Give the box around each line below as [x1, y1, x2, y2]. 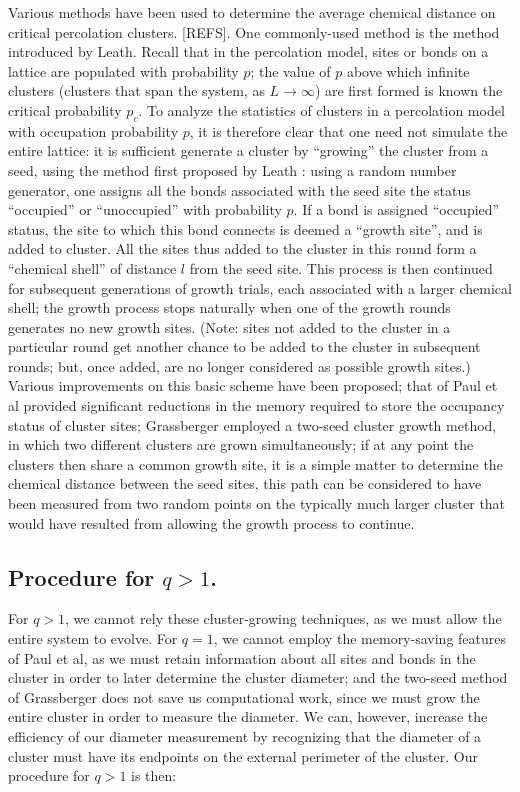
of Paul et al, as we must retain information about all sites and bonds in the [8, 647, 476, 668]
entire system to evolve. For [8, 628, 178, 649]
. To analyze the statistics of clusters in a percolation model [138, 99, 505, 120]
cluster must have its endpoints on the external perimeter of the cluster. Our [8, 745, 478, 766]
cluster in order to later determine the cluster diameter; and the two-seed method [8, 667, 508, 688]
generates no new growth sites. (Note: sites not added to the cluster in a [8, 316, 451, 337]
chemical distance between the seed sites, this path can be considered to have [8, 473, 482, 494]
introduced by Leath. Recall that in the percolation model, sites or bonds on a [8, 41, 489, 62]
